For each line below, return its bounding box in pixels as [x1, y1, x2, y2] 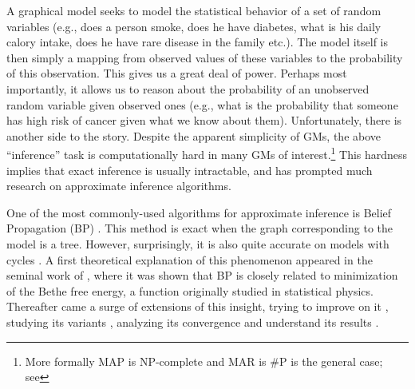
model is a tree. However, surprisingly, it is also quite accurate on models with [6, 235, 389, 252]
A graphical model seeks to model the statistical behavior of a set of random [6, 2, 381, 18]
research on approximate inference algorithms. [6, 177, 231, 194]
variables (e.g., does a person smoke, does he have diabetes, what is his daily [6, 18, 381, 34]
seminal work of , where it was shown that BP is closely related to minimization [6, 267, 398, 284]
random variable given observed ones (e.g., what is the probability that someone [6, 96, 398, 113]
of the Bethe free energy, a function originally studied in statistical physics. [6, 282, 373, 299]
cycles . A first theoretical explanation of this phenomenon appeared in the [6, 251, 373, 268]
